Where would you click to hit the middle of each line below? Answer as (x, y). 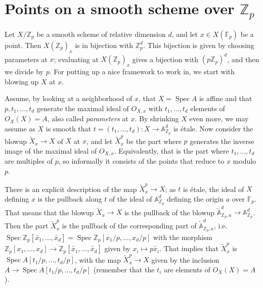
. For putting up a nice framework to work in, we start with (142, 71)
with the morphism (183, 237)
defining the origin (195, 198)
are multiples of (29, 161)
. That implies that (189, 248)
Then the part (27, 226)
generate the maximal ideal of (83, 108)
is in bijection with (104, 45)
